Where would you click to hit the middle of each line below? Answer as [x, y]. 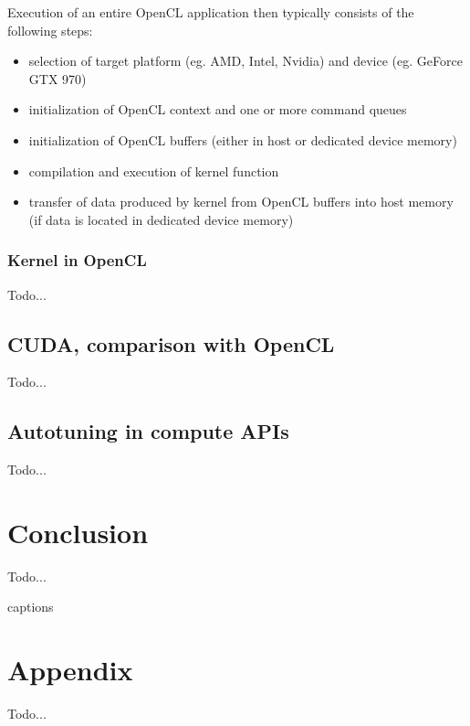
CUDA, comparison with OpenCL [171, 343]
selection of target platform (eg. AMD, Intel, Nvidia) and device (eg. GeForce [245, 61]
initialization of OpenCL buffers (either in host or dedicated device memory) [243, 139]
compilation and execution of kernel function [154, 171]
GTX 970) [57, 78]
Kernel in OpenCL [77, 260]
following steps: [50, 30]
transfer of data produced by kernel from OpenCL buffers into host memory [241, 202]
